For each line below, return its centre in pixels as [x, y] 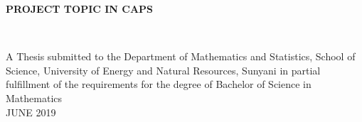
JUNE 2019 [31, 112]
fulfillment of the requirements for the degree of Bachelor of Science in [159, 84]
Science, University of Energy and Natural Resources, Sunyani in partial [163, 70]
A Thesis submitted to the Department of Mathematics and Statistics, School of [181, 56]
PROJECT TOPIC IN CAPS [80, 9]
